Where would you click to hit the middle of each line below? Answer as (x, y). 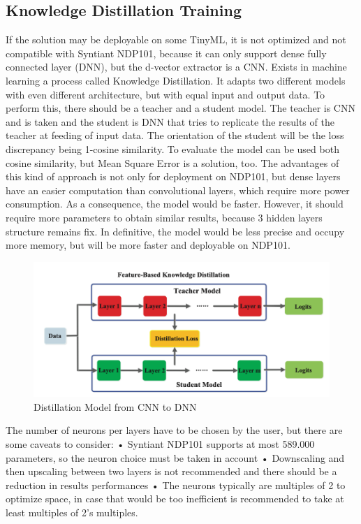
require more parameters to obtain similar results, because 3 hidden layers (164, 217)
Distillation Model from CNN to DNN (115, 406)
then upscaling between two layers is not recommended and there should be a (171, 471)
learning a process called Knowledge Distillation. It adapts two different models (176, 80)
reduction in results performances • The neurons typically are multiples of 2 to (176, 485)
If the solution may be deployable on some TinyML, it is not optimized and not (176, 39)
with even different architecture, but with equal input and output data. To (165, 94)
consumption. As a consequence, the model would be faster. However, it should (175, 204)
